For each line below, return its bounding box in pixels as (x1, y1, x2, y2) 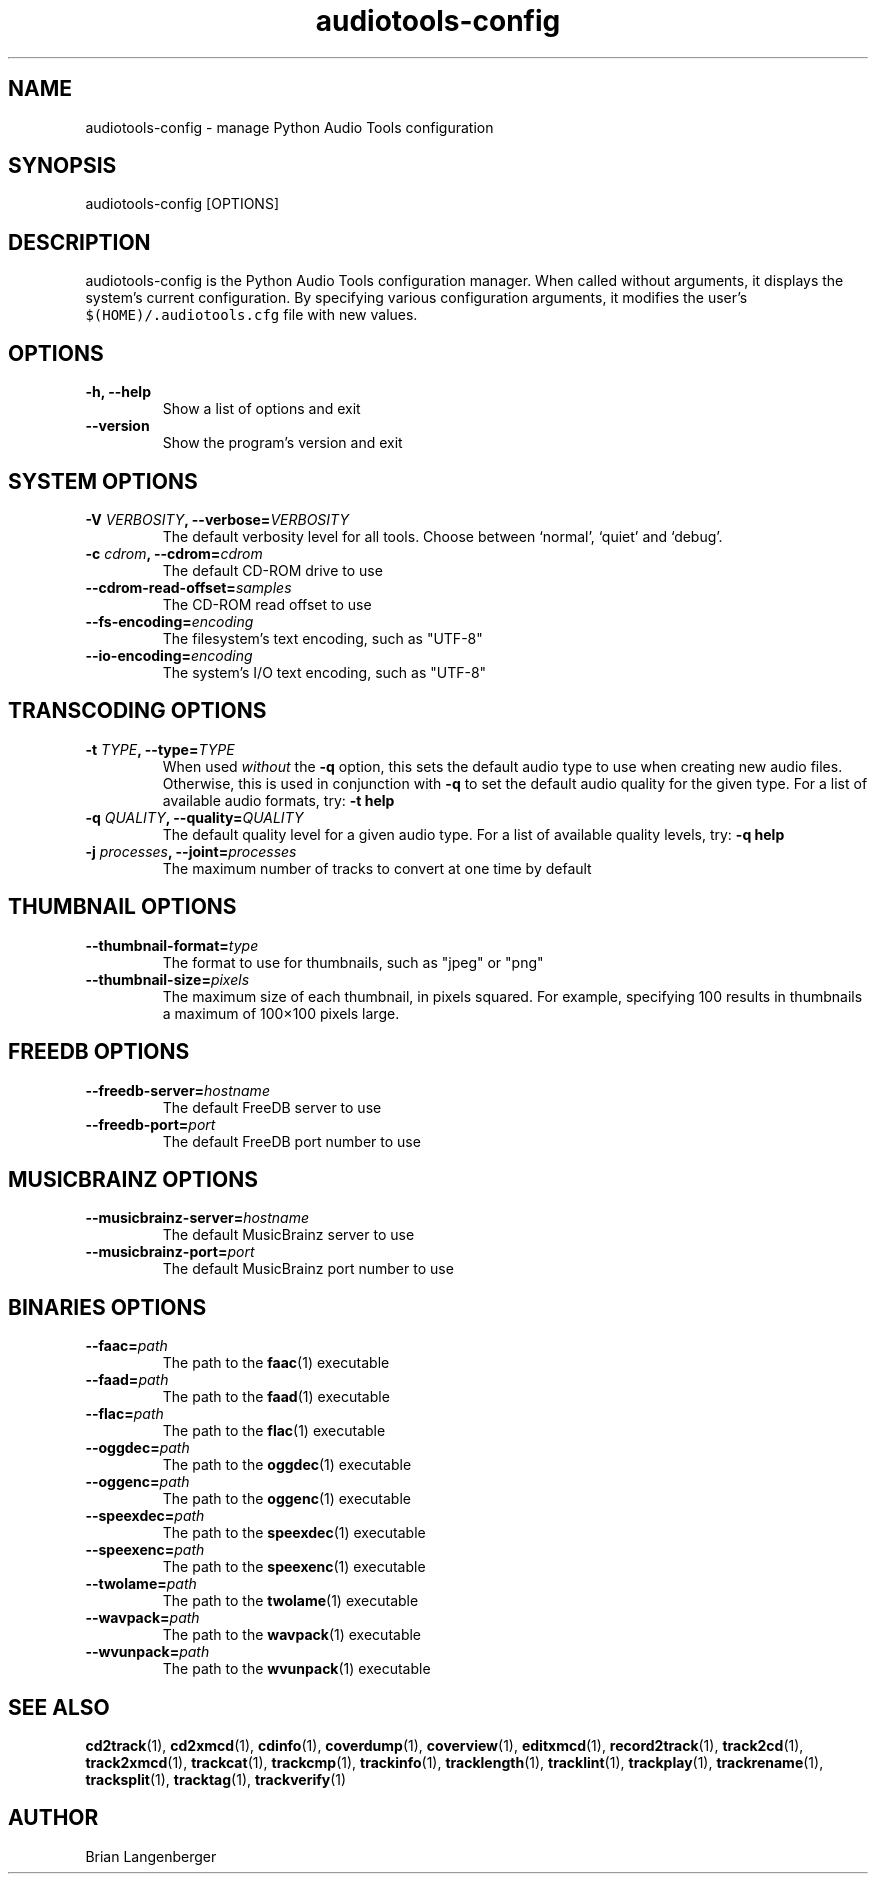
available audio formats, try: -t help (162, 791, 395, 809)
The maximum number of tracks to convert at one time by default (162, 859, 592, 877)
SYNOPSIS (8, 153, 117, 179)
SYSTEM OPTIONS (8, 468, 198, 494)
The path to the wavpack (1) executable (162, 1626, 422, 1644)
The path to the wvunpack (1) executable (162, 1660, 431, 1678)
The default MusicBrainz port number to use (162, 1260, 454, 1278)
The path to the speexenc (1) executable (162, 1558, 426, 1576)
